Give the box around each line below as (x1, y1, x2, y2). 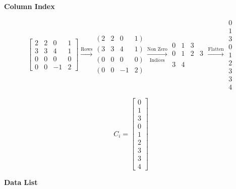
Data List (4, 177, 38, 187)
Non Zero (147, 47, 167, 52)
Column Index (4, 1, 55, 11)
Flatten (208, 47, 224, 52)
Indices (150, 57, 165, 63)
